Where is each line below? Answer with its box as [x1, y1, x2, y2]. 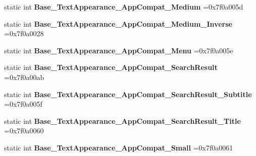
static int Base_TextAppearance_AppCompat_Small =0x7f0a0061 [4, 142, 233, 152]
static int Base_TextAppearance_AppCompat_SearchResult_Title [4, 115, 241, 126]
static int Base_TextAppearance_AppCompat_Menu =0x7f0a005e [4, 45, 233, 55]
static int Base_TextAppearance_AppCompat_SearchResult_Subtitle [4, 89, 252, 99]
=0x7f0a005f [4, 99, 42, 109]
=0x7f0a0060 [4, 125, 44, 136]
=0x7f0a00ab [4, 71, 44, 82]
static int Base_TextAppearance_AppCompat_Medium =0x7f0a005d [4, 2, 243, 12]
